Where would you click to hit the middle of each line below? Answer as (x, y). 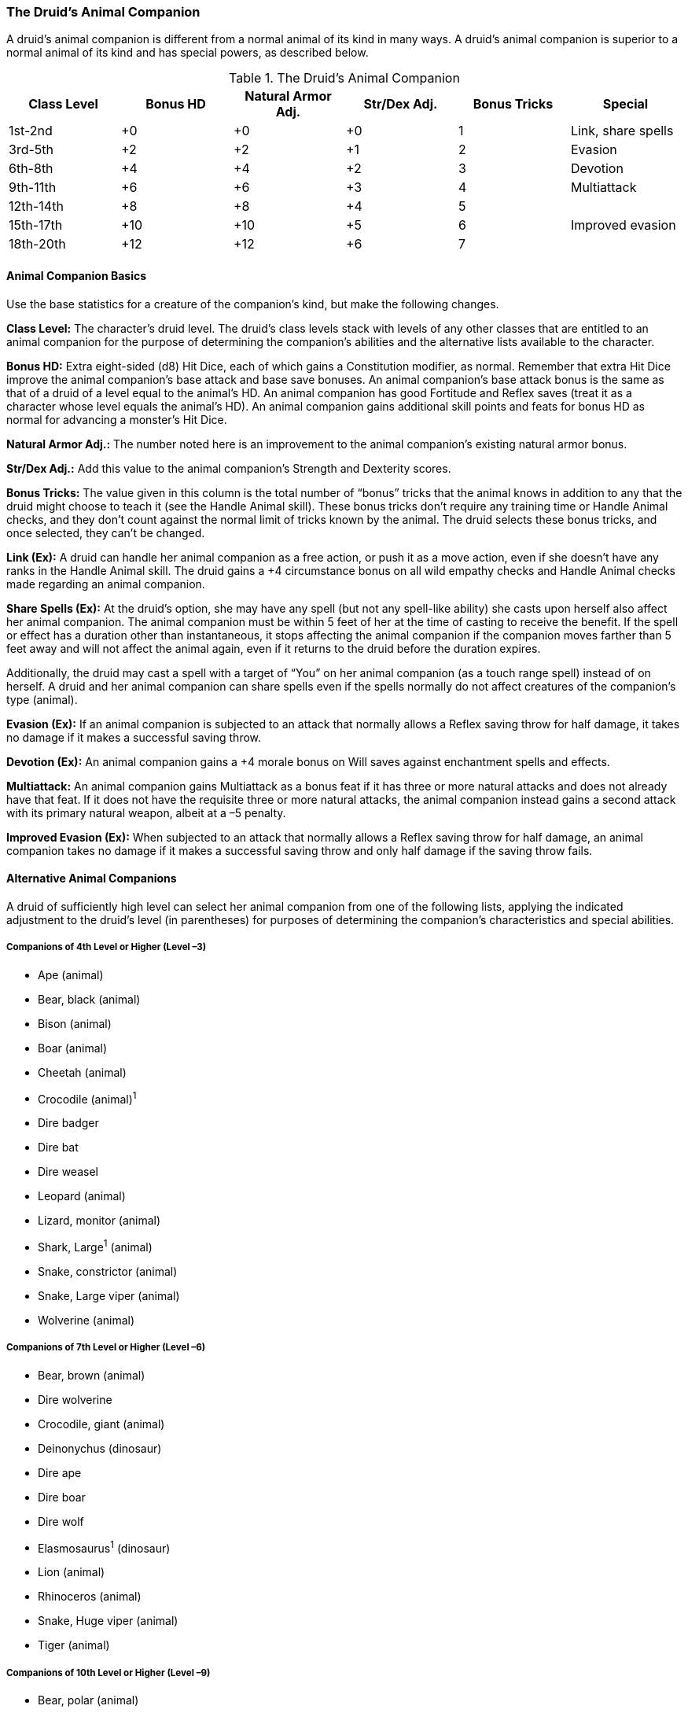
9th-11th (33, 188)
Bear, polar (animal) (88, 1700)
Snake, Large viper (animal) (109, 1295)
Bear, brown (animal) (92, 1375)
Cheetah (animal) (82, 1072)
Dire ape (60, 1472)
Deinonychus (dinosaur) (100, 1448)
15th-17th (36, 225)
